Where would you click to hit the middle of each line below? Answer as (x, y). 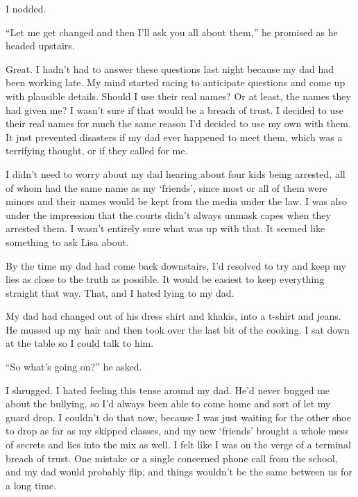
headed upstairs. (40, 46)
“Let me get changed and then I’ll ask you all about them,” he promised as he (172, 32)
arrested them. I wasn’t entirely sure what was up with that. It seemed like (165, 228)
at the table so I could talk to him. (80, 343)
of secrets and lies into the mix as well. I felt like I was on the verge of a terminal (178, 445)
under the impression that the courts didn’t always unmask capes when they (168, 214)
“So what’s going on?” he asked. (74, 367)
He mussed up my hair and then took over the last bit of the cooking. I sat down (178, 329)
